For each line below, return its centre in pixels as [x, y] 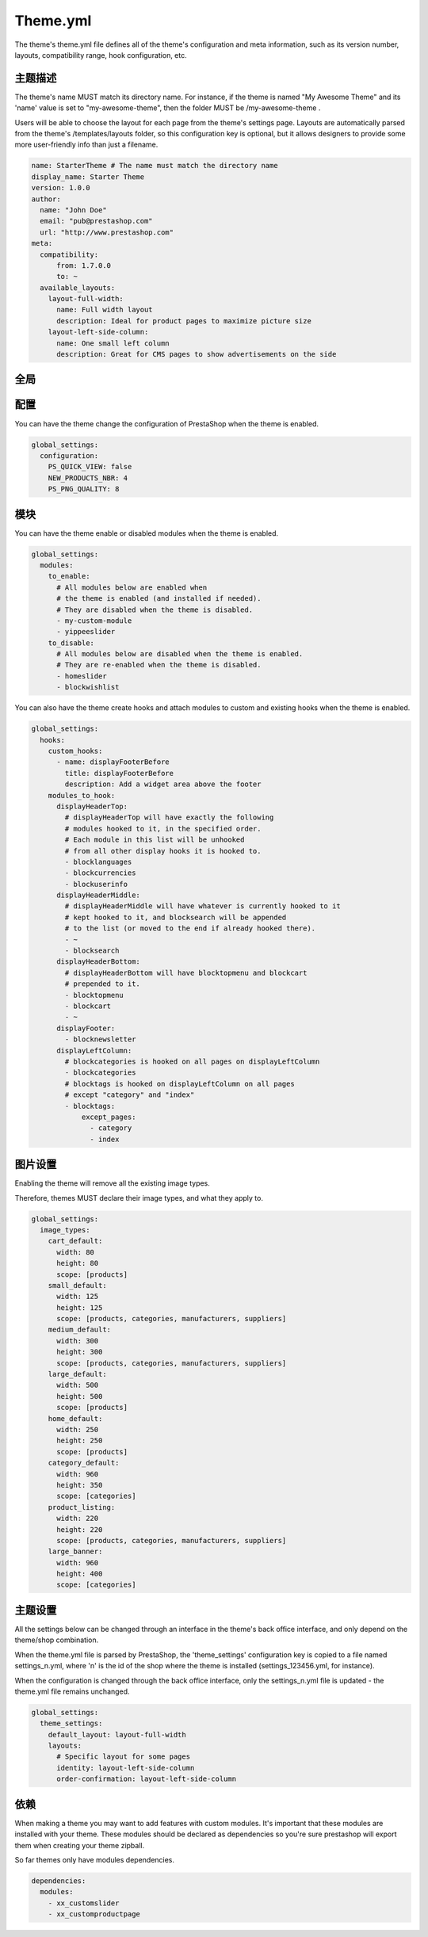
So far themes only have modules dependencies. [94, 1859]
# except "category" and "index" [130, 1095]
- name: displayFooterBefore [113, 762]
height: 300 [80, 1352]
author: [46, 199]
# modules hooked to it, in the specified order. [163, 829]
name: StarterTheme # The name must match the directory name [155, 166]
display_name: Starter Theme [88, 177]
